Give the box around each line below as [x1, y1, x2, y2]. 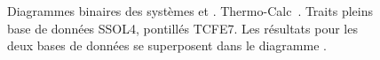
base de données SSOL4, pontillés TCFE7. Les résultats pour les [7, 19, 358, 37]
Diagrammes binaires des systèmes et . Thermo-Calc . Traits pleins [7, 2, 373, 19]
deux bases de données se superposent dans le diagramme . [7, 36, 327, 55]
